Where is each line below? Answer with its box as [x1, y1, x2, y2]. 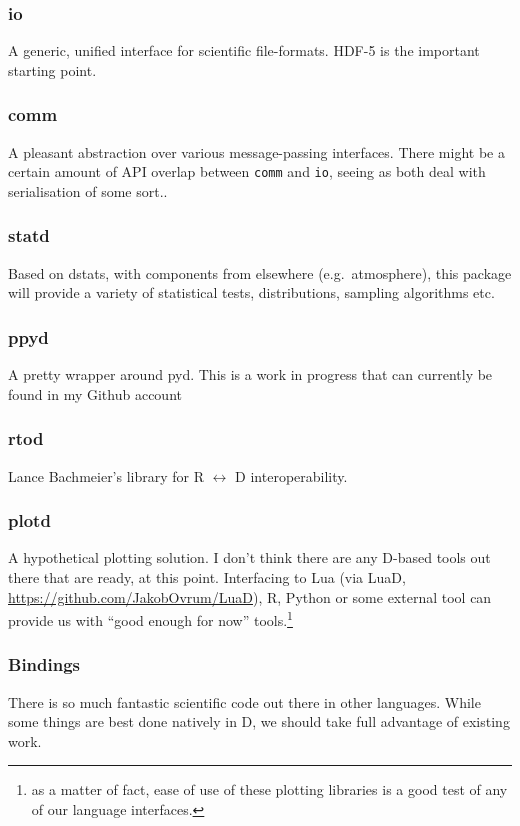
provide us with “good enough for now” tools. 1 [8, 607, 293, 630]
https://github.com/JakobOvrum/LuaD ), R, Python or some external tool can [8, 586, 492, 607]
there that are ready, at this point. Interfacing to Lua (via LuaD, [8, 566, 406, 587]
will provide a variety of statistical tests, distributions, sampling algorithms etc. [8, 282, 495, 303]
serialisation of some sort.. [8, 180, 168, 201]
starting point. [8, 59, 97, 80]
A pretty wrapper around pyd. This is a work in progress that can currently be [8, 364, 493, 385]
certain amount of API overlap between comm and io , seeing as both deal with [8, 161, 486, 182]
